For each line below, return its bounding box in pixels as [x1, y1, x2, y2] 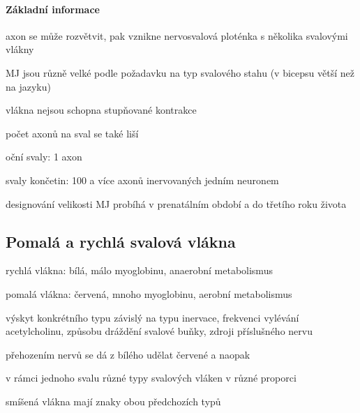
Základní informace [6, 1, 100, 16]
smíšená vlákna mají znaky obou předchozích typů [6, 393, 221, 408]
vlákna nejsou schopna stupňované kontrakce [6, 103, 197, 117]
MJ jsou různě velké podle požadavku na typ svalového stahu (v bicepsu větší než [6, 65, 354, 80]
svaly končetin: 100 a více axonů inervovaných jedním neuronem [6, 172, 279, 187]
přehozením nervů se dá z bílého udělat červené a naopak [6, 347, 250, 361]
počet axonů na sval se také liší [6, 126, 139, 140]
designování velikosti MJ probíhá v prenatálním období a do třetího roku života [6, 196, 347, 211]
